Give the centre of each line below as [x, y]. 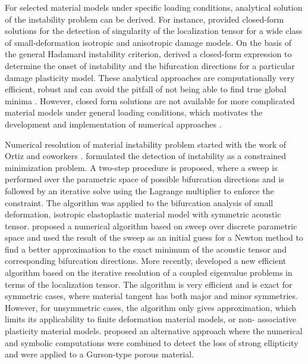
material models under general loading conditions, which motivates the [134, 112]
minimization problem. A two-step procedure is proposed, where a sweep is [141, 167]
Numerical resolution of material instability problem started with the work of [145, 144]
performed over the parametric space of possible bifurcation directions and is [144, 179]
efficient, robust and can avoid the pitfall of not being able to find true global [146, 89]
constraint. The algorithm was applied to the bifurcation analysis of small [139, 202]
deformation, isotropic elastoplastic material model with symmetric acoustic [143, 214]
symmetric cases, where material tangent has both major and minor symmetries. [151, 296]
